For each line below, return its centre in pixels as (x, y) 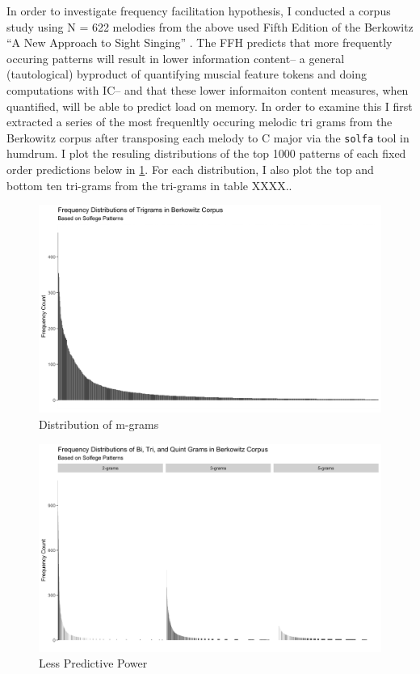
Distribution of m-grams (99, 424)
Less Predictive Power (93, 663)
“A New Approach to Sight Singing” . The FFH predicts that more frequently (199, 42)
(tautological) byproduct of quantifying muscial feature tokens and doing (187, 74)
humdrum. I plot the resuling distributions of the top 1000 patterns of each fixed (206, 153)
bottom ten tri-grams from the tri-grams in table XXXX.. (149, 185)
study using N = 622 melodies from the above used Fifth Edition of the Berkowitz (210, 26)
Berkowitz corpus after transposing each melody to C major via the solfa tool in (208, 137)
